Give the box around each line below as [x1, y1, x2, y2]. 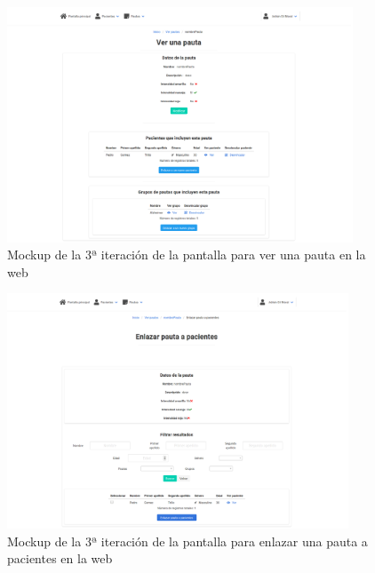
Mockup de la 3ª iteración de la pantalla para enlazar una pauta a [7, 531, 368, 550]
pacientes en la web [7, 549, 113, 568]
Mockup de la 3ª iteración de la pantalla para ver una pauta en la [7, 245, 366, 264]
